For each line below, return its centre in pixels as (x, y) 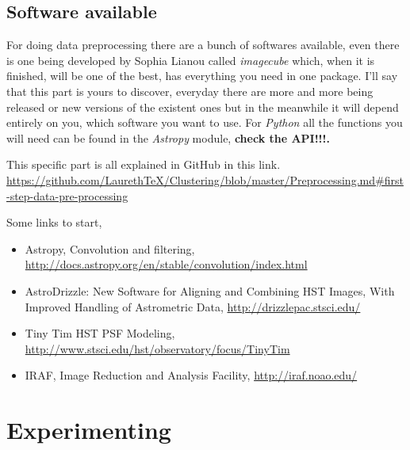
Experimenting (89, 430)
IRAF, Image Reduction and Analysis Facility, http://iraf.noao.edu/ (191, 375)
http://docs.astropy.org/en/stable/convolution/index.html (166, 264)
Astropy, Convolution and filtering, (110, 248)
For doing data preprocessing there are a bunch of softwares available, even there (203, 45)
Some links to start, (54, 222)
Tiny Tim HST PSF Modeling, (100, 333)
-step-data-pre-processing (67, 195)
